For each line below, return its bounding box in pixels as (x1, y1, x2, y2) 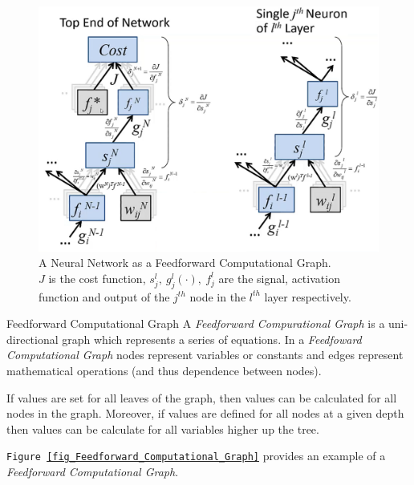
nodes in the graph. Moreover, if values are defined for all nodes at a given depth (6, 405, 404, 422)
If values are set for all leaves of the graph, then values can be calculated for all (6, 389, 397, 406)
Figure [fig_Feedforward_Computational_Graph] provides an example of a (6, 447, 386, 464)
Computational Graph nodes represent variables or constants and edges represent (6, 346, 404, 363)
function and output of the (39, 288, 170, 305)
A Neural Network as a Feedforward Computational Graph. (39, 254, 331, 271)
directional (6, 330, 59, 347)
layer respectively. (264, 288, 351, 305)
